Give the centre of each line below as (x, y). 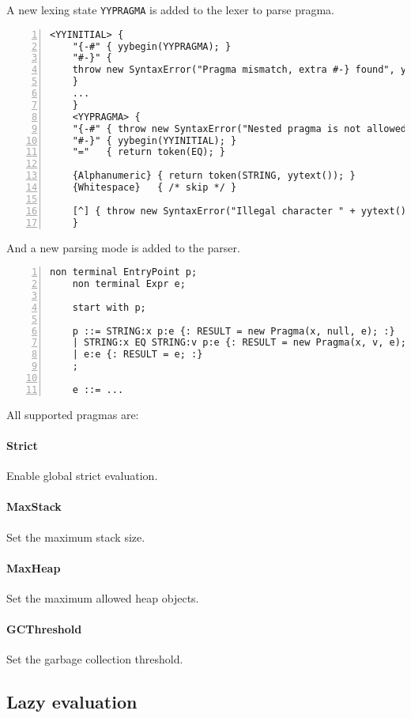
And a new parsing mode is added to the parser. (123, 247)
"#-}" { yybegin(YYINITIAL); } (155, 140)
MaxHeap (34, 567)
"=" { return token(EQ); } (149, 152)
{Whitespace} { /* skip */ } (155, 188)
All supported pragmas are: (73, 414)
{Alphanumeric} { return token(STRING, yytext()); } (214, 176)
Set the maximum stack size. (76, 537)
